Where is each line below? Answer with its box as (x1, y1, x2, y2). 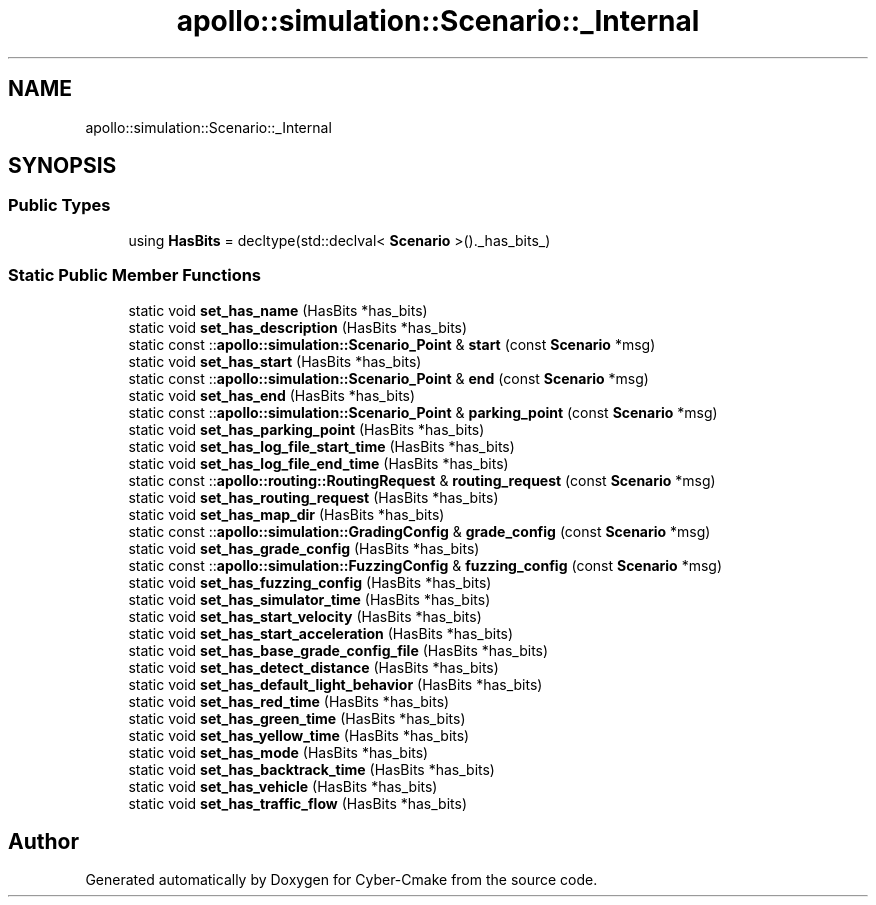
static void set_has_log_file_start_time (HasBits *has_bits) (128, 437, 515, 455)
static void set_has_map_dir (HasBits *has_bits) (128, 505, 445, 523)
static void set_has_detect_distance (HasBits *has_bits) (128, 658, 499, 676)
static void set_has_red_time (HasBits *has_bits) (128, 692, 450, 710)
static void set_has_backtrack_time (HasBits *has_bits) (128, 760, 495, 778)
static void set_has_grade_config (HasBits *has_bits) (128, 539, 480, 557)
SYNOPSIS (8, 153, 117, 179)
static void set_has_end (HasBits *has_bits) (128, 386, 416, 404)
